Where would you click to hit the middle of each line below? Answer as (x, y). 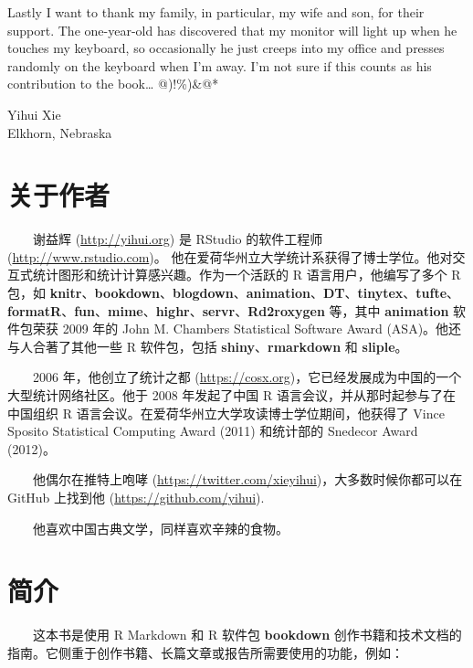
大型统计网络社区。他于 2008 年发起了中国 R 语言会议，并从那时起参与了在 (231, 395)
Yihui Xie (34, 114)
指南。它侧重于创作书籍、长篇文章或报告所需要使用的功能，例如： (205, 652)
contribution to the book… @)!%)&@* (113, 84)
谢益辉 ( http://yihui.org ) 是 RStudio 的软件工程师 (178, 239)
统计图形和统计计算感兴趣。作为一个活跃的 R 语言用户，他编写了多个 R (247, 275)
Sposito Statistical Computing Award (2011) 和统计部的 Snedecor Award (213, 431)
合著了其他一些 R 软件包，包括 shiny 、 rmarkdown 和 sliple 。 (220, 346)
